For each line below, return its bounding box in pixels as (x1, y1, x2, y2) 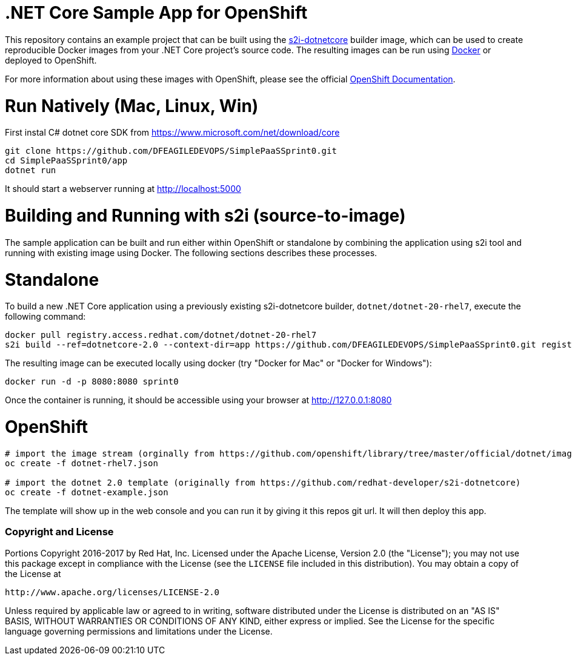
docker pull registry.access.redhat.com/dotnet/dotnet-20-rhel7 (5, 330, 317, 340)
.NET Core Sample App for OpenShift (5, 2, 308, 23)
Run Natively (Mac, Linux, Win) (5, 95, 259, 116)
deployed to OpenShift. (5, 54, 97, 65)
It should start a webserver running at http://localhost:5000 (5, 183, 241, 194)
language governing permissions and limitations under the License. (5, 625, 273, 636)
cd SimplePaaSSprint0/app (5, 156, 128, 166)
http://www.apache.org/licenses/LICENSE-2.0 (5, 587, 220, 597)
